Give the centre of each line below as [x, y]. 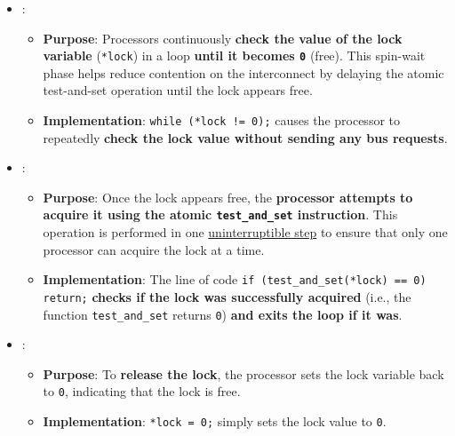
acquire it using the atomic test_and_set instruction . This [220, 214]
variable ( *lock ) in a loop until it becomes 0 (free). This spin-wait [234, 55]
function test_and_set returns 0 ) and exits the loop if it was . [223, 314]
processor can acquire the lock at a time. [154, 249]
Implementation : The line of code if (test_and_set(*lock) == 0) [235, 279]
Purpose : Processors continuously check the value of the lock [223, 38]
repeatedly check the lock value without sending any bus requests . [245, 137]
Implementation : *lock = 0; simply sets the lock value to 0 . [215, 421]
